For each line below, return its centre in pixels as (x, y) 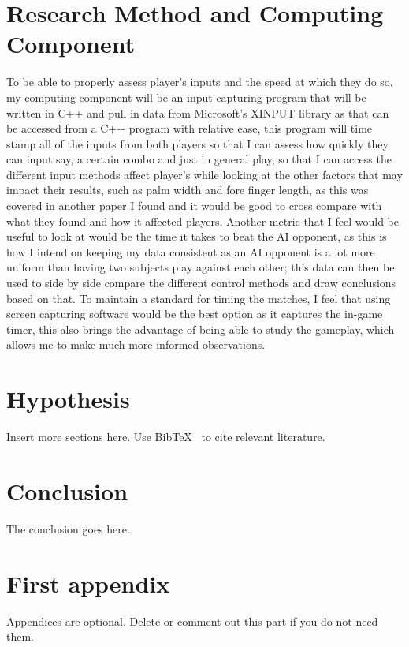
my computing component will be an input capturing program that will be (186, 97)
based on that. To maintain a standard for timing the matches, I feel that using (199, 298)
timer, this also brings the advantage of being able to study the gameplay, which (201, 329)
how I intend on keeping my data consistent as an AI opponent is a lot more (191, 251)
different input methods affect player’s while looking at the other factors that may (204, 174)
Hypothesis (68, 399)
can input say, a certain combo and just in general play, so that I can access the (199, 159)
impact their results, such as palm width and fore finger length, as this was (188, 190)
